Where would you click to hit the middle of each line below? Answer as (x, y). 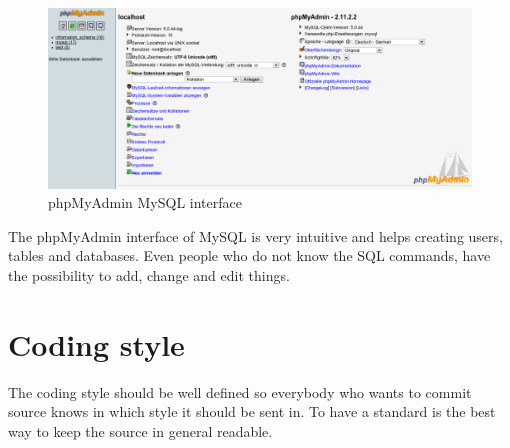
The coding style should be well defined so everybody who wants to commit (240, 391)
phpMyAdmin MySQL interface (145, 202)
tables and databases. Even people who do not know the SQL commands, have (249, 255)
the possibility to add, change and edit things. (149, 274)
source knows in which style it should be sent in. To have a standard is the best (252, 411)
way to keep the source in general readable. (140, 430)
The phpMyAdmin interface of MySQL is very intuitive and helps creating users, (255, 235)
